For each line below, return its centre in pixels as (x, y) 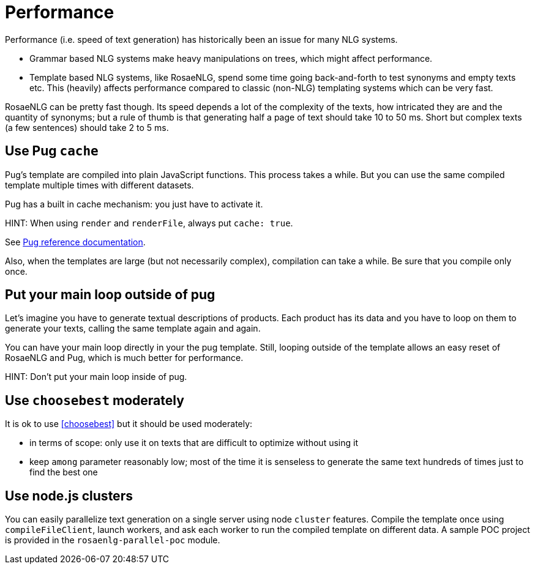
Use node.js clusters (69, 496)
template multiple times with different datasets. (99, 185)
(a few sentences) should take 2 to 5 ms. (87, 127)
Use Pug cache (52, 151)
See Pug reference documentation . (75, 242)
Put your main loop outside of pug (110, 295)
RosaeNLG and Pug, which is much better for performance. (124, 358)
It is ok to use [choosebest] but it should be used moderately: (129, 424)
